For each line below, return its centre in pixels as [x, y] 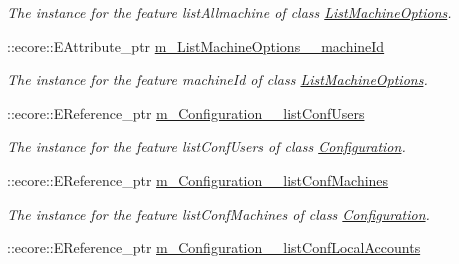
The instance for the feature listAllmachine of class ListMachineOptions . [229, 12]
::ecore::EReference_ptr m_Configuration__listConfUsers [186, 112]
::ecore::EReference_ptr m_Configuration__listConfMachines [198, 179]
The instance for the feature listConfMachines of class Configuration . [218, 213]
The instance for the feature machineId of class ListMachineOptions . [217, 79]
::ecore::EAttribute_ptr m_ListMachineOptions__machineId [196, 45]
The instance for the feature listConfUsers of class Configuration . [206, 146]
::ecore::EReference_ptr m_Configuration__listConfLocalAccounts [214, 247]
